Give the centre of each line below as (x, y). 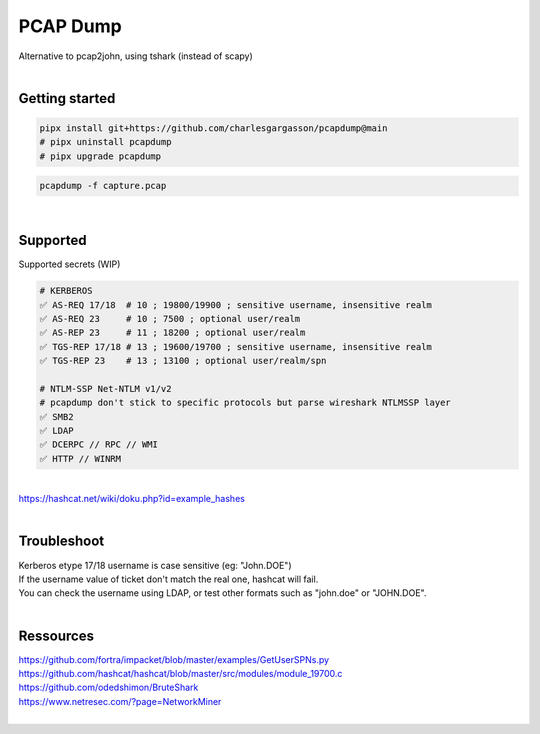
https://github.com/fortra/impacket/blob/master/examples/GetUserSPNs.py (174, 659)
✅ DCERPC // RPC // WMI (99, 444)
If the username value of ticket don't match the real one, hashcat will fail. (168, 579)
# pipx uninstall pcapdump (105, 142)
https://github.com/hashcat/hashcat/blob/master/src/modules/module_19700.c (180, 673)
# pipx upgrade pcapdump (100, 156)
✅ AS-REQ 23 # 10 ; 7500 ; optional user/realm (170, 318)
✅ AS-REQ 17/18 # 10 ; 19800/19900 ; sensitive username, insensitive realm (235, 304)
